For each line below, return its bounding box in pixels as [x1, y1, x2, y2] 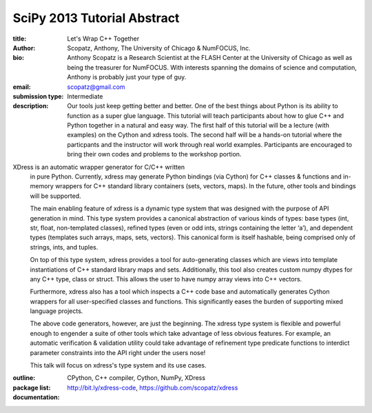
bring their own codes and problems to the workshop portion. [67, 150, 242, 159]
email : [12, 83, 31, 91]
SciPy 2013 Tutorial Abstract [12, 10, 180, 26]
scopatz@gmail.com [67, 83, 125, 91]
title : [12, 34, 27, 43]
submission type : [12, 92, 64, 100]
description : [12, 102, 49, 110]
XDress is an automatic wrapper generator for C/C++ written [12, 163, 185, 171]
